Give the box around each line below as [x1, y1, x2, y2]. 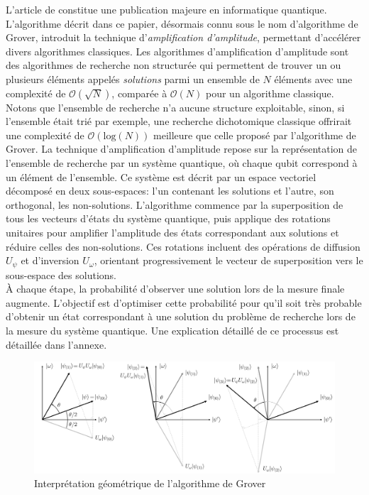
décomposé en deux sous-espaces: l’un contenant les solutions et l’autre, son [6, 183, 334, 198]
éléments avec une [274, 71, 353, 86]
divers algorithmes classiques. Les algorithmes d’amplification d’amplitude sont [6, 43, 349, 58]
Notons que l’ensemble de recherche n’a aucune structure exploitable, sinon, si [6, 99, 345, 114]
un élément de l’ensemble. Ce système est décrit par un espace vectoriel [6, 169, 316, 184]
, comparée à [111, 85, 167, 100]
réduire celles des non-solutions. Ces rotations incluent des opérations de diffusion [6, 239, 360, 254]
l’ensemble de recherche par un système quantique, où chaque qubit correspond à [6, 155, 358, 170]
